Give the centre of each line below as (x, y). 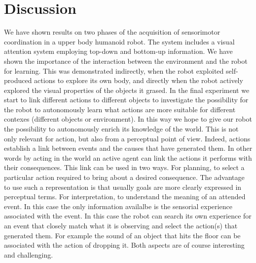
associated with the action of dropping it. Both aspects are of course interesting (124, 245)
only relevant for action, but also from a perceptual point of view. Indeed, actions (127, 138)
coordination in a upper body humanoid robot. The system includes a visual (119, 41)
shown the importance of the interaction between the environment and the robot (126, 61)
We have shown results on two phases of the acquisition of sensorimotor (112, 32)
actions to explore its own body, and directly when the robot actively (139, 80)
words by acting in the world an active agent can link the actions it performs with (128, 157)
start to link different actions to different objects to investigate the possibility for (126, 100)
